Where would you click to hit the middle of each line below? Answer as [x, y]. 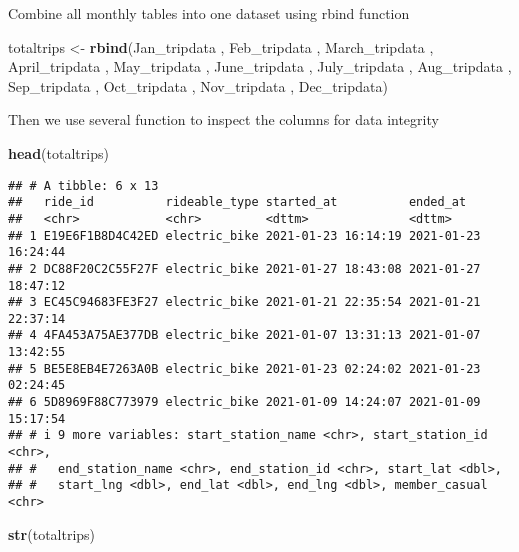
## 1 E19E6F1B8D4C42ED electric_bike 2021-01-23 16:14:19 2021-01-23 [244, 235]
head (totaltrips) [58, 152]
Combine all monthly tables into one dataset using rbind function [209, 13]
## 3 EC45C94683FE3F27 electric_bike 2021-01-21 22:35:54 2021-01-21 [244, 302]
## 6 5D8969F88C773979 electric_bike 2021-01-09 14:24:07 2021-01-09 [244, 402]
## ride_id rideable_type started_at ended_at [237, 202]
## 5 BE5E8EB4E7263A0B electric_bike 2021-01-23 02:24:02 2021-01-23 [244, 368]
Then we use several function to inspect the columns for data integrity [223, 119]
